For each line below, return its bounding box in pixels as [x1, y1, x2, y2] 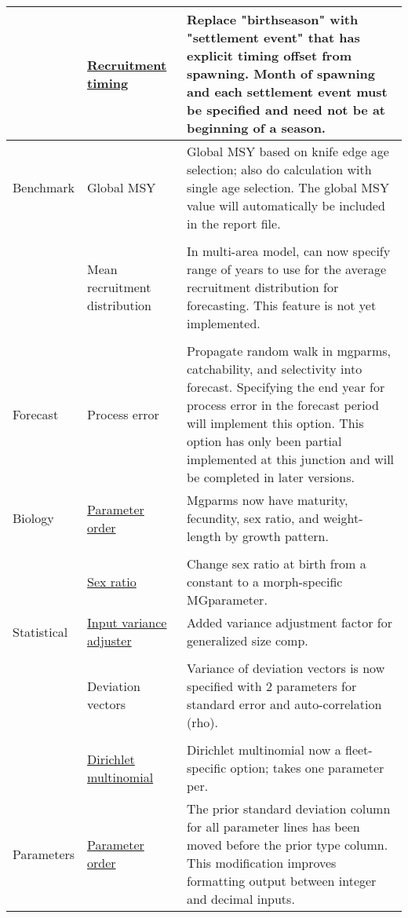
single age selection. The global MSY [186, 178, 389, 196]
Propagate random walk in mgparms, [186, 342, 391, 360]
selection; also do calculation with [186, 160, 372, 178]
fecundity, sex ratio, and [186, 509, 319, 527]
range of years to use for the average [186, 260, 387, 278]
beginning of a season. [186, 119, 326, 137]
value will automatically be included [186, 196, 385, 214]
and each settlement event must [186, 82, 388, 101]
